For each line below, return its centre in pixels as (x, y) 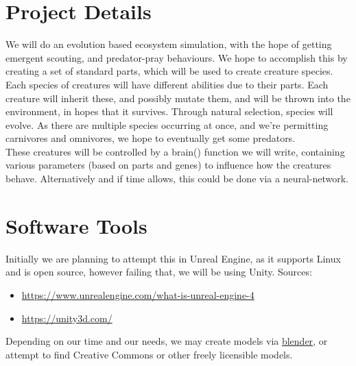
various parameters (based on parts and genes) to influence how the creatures (168, 165)
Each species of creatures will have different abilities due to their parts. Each (167, 84)
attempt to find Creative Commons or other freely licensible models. (149, 354)
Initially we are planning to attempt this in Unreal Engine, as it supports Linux (173, 258)
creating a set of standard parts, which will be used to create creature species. (169, 71)
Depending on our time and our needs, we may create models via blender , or (167, 341)
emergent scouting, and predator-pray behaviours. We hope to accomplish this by (177, 57)
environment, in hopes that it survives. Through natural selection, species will (169, 111)
